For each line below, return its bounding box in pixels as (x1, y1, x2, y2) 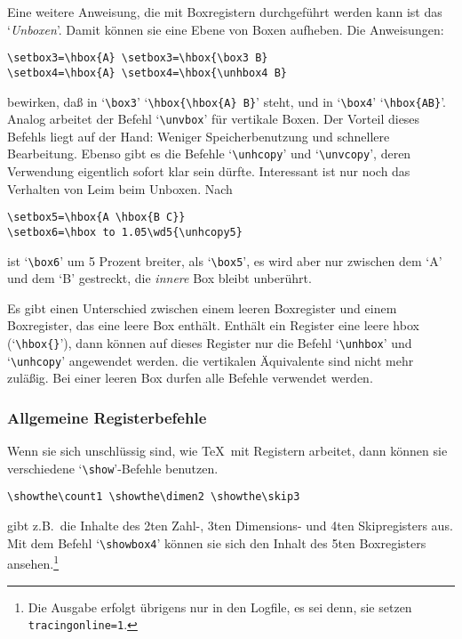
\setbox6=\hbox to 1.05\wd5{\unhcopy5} (7, 225, 243, 239)
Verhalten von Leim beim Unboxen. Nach (7, 179, 233, 198)
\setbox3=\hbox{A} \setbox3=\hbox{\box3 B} (7, 52, 268, 65)
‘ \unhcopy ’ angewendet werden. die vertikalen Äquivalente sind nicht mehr (7, 351, 414, 369)
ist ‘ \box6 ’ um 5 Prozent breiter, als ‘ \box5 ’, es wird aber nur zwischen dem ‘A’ (7, 251, 442, 270)
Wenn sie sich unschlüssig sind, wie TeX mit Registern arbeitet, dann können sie (7, 441, 448, 460)
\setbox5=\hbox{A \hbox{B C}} (7, 211, 186, 224)
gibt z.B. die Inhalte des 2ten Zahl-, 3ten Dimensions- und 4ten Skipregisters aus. (7, 516, 453, 535)
